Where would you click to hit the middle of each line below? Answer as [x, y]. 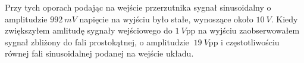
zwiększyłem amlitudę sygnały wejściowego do [89, 30]
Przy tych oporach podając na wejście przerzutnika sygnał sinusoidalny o [138, 7]
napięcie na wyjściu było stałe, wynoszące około [166, 19]
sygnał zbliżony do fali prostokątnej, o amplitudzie [97, 42]
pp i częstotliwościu [244, 42]
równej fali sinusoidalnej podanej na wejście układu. [99, 53]
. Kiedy [284, 19]
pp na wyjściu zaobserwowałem [243, 30]
